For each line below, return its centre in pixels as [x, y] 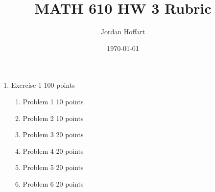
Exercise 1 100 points [43, 85]
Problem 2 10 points [53, 118]
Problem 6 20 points [53, 183]
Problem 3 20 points [53, 134]
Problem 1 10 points [53, 101]
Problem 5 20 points [53, 167]
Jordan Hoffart [123, 32]
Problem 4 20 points [53, 151]
